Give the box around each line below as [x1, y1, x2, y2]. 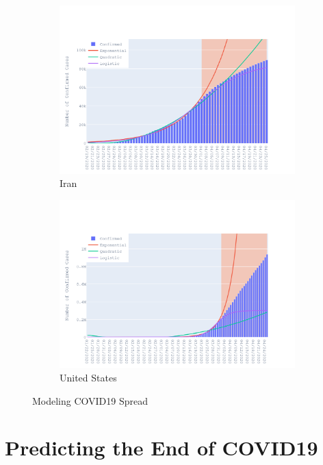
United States [60, 370, 117, 384]
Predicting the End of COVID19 [5, 433, 318, 462]
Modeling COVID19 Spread [32, 393, 148, 407]
